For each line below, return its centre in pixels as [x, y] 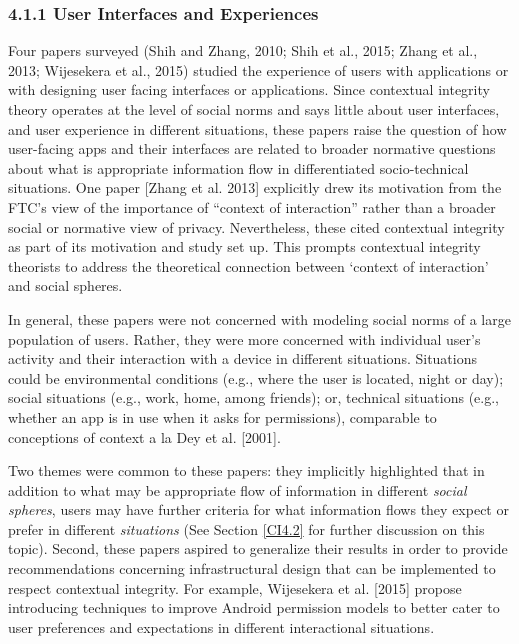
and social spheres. [65, 285]
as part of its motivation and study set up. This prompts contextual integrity [244, 246]
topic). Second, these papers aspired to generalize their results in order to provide [258, 548]
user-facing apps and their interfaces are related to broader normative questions [252, 148]
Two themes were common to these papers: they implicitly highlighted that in [246, 470]
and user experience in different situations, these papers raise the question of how [257, 128]
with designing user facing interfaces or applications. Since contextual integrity [249, 89]
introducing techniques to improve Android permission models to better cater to [254, 607]
